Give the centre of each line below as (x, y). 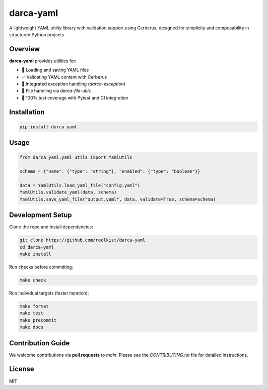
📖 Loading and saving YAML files (55, 70)
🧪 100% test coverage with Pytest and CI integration (75, 97)
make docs (32, 327)
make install (35, 254)
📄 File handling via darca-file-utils (56, 91)
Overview (25, 49)
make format (34, 306)
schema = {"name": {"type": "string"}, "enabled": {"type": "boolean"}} (110, 171)
